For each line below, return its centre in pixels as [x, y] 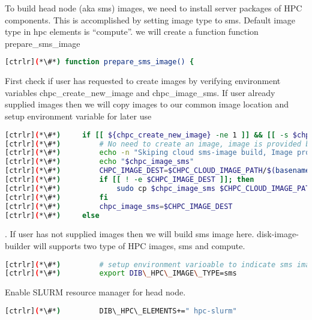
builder [18, 245]
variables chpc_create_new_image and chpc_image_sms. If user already [140, 92]
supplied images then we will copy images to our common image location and [147, 104]
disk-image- [278, 234]
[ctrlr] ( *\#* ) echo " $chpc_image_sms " [100, 162]
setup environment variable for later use [78, 116]
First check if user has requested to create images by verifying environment [143, 81]
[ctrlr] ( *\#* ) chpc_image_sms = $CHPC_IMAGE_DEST [119, 206]
